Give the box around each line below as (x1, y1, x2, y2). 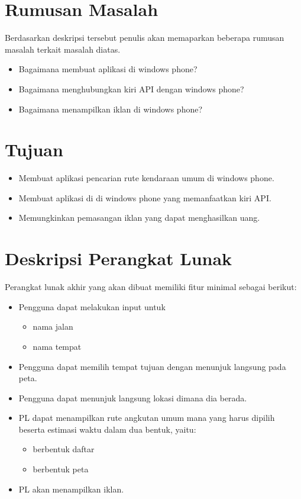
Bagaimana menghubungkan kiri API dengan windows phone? (18, 82, 244, 95)
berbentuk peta (33, 463, 89, 475)
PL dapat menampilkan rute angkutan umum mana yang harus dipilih (18, 411, 275, 424)
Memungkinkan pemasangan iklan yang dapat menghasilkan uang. (18, 211, 260, 224)
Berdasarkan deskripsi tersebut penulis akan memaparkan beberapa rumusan (5, 31, 284, 44)
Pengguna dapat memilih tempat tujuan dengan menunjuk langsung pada (18, 360, 286, 372)
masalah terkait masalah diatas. (5, 43, 121, 55)
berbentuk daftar (33, 443, 95, 455)
